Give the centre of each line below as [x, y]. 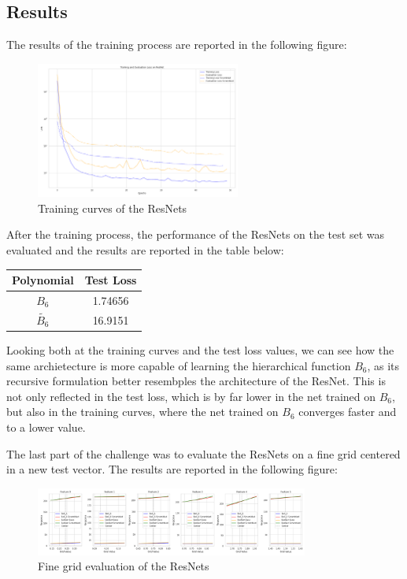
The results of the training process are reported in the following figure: [177, 45]
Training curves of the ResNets [113, 208]
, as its [383, 365]
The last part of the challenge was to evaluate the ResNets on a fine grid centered [203, 453]
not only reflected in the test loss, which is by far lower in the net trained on [191, 396]
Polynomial [43, 280]
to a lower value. [46, 427]
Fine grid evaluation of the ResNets [124, 566]
